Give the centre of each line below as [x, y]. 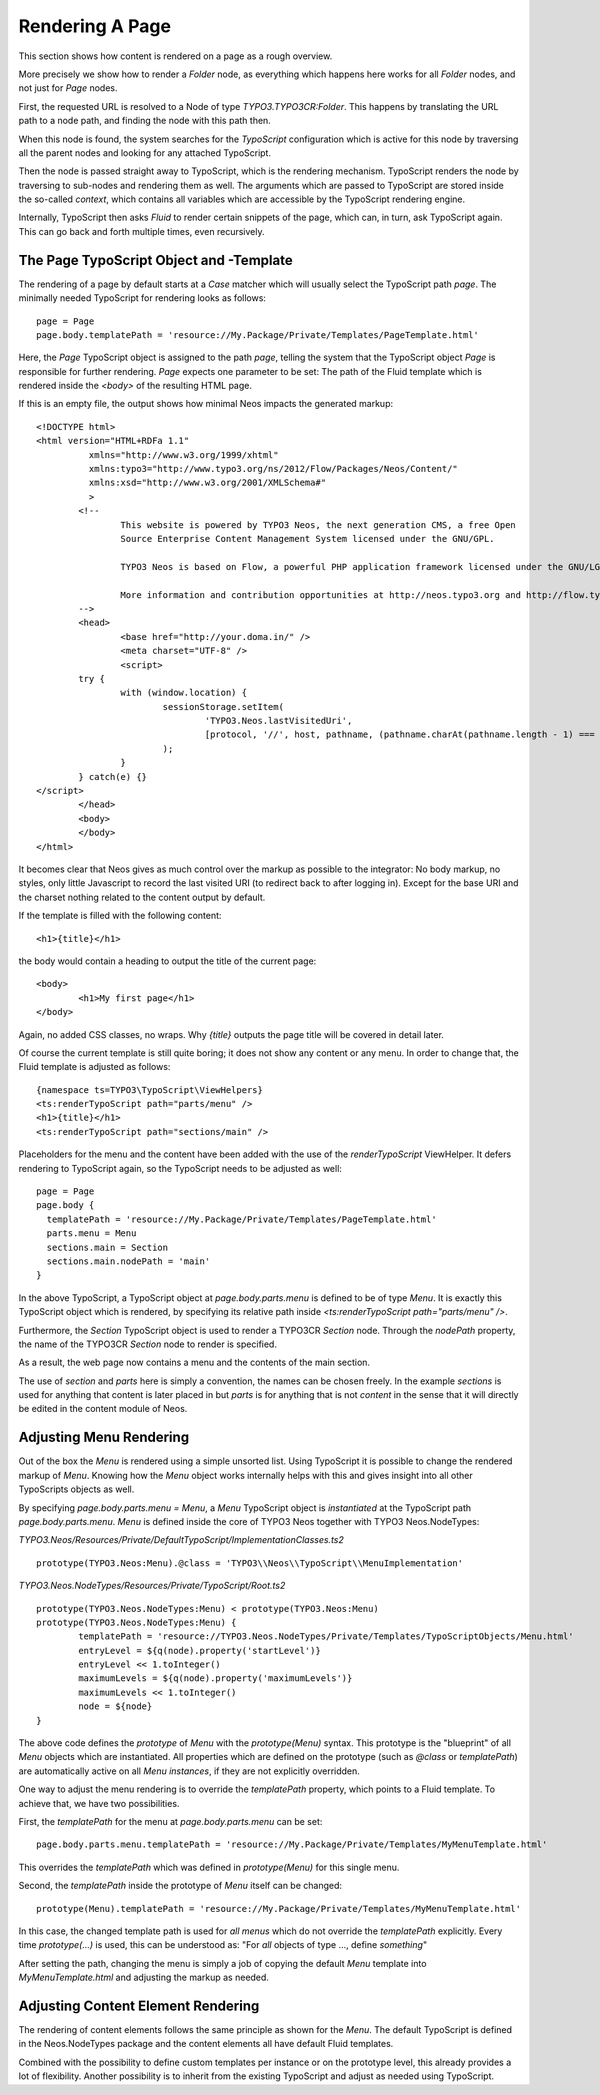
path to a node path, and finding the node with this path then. [145, 121]
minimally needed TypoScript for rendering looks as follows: [142, 298]
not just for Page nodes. [68, 88]
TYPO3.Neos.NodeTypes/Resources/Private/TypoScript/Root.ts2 [152, 1586]
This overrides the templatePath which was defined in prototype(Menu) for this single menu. [209, 1867]
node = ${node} [115, 1706]
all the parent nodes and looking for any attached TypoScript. [145, 152]
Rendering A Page [95, 26]
